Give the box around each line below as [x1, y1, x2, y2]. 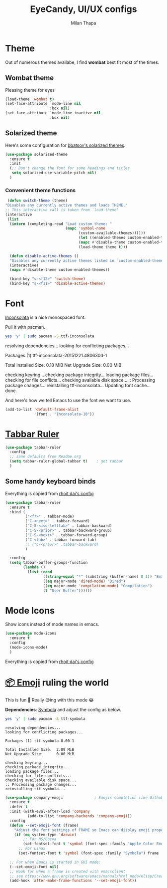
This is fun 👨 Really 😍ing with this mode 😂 [5, 697, 94, 703]
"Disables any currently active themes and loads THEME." [5, 203, 128, 208]
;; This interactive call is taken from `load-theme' [5, 207, 119, 213]
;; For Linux [18, 846, 46, 851]
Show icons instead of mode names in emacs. [5, 621, 99, 627]
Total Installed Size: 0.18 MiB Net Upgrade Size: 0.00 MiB [5, 362, 122, 368]
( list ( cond [27, 570, 52, 575]
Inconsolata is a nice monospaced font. [5, 314, 86, 320]
